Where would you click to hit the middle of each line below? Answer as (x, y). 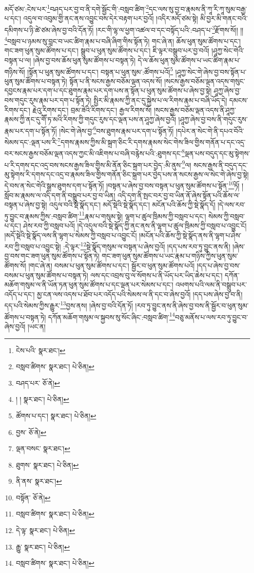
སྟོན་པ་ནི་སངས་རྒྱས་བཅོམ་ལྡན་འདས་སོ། (116, 81)
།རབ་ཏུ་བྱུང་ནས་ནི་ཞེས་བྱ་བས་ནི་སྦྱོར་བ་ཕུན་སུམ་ (192, 306)
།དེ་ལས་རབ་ (232, 205)
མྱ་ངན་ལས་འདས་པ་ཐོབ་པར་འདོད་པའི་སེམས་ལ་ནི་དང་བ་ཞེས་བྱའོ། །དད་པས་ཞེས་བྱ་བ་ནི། (140, 294)
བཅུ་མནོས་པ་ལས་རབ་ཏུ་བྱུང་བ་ (211, 317)
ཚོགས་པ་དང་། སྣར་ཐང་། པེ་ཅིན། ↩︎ (56, 415)
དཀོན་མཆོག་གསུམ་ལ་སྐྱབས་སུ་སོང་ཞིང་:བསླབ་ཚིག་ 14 (111, 316)
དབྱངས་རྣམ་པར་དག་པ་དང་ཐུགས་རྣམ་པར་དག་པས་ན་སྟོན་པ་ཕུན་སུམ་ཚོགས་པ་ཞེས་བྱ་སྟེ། (108, 90)
